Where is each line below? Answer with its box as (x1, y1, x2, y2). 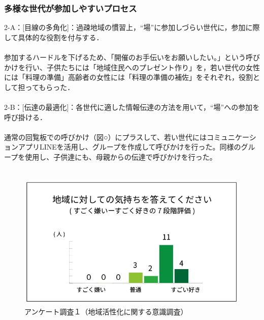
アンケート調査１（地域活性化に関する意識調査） (24, 306, 188, 316)
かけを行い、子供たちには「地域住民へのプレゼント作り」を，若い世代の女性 (4, 62, 260, 72)
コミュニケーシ (207, 131, 256, 142)
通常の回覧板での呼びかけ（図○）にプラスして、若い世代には (4, 131, 207, 142)
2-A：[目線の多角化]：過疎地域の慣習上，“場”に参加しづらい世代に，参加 (4, 22, 246, 33)
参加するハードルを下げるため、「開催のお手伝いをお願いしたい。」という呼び (4, 52, 260, 62)
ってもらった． (25, 81, 75, 92)
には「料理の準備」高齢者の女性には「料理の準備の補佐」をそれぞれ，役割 (4, 72, 253, 82)
